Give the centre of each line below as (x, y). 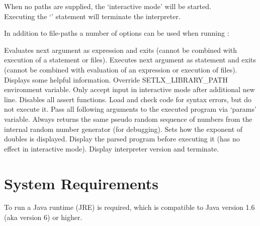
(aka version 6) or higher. (43, 217)
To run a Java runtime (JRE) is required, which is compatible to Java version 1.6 (129, 207)
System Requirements (81, 183)
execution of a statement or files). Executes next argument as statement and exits (130, 60)
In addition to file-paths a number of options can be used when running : (117, 33)
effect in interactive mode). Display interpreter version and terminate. (112, 148)
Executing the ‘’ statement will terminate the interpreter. (92, 16)
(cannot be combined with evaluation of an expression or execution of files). (121, 69)
